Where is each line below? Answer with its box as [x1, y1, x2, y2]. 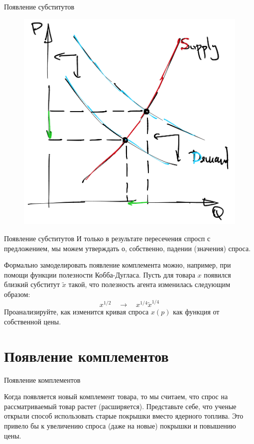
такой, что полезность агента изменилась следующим [68, 279, 231, 290]
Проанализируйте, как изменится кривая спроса [4, 306, 149, 317]
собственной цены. [4, 316, 61, 326]
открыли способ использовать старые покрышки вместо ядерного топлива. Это [4, 411, 244, 421]
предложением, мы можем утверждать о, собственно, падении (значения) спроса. [4, 243, 251, 253]
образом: [4, 289, 30, 299]
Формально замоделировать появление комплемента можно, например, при [4, 260, 231, 270]
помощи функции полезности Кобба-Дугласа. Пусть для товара [4, 269, 195, 280]
